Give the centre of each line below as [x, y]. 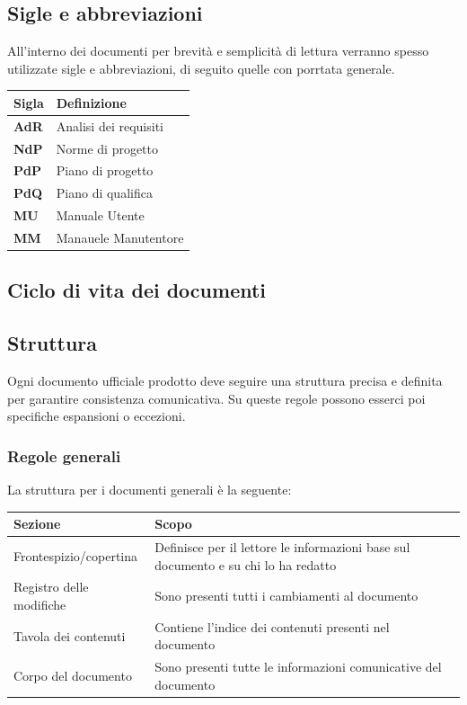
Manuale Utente [100, 215]
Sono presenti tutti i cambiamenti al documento [286, 596]
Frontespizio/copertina [76, 555]
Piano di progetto [105, 170]
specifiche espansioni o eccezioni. [97, 416]
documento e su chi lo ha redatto [246, 564]
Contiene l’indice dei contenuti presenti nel [272, 626]
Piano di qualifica [104, 193]
